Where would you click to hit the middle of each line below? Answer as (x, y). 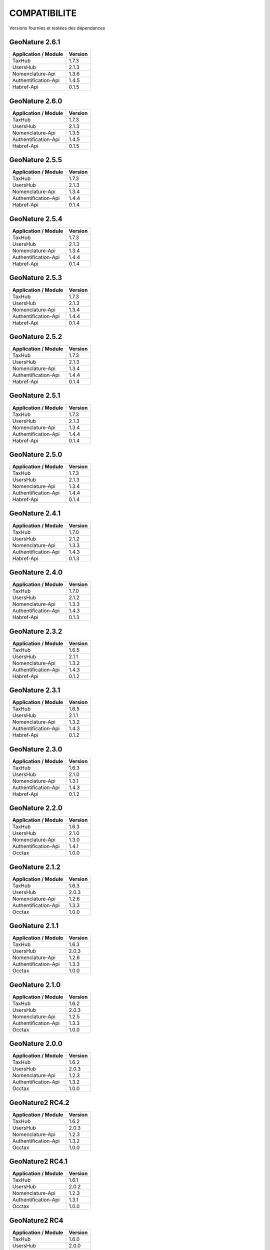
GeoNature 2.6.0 (36, 101)
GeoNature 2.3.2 (36, 631)
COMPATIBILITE (43, 13)
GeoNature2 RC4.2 (39, 1102)
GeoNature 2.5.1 (35, 396)
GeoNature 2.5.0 (36, 454)
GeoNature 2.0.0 (36, 1044)
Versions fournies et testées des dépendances (57, 28)
